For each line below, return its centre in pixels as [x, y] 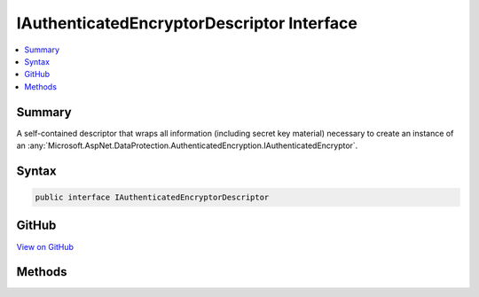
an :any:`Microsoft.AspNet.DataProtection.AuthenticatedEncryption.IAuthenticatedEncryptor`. [187, 145]
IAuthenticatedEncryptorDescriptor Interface [187, 23]
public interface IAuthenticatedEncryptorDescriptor [152, 198]
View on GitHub [45, 246]
